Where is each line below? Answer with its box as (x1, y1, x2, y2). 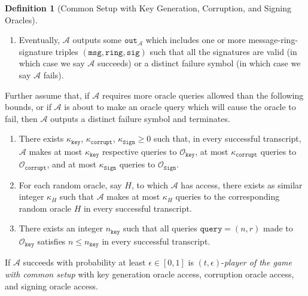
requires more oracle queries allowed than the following (102, 89, 304, 101)
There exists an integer (19, 222, 103, 234)
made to (263, 222, 293, 234)
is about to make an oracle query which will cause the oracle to (64, 100, 296, 113)
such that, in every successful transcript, (153, 132, 301, 145)
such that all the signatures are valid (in (150, 45, 297, 57)
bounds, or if (5, 100, 51, 113)
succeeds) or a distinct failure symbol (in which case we (97, 57, 301, 69)
